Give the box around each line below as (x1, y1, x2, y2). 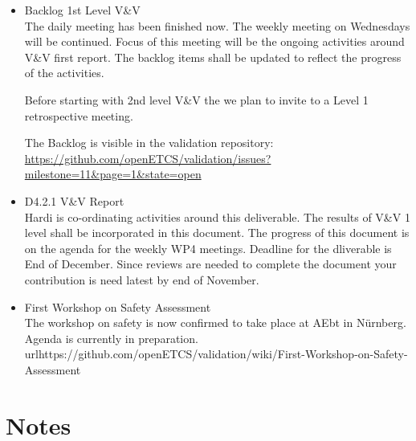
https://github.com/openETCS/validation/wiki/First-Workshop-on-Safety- (38, 345, 408, 362)
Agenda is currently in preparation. (24, 329, 198, 346)
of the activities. (24, 64, 104, 81)
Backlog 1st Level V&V (24, 2, 141, 18)
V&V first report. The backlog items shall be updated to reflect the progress (24, 48, 402, 65)
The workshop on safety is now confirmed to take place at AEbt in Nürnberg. (24, 314, 406, 331)
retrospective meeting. (24, 107, 133, 124)
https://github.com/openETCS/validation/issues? (24, 149, 271, 166)
